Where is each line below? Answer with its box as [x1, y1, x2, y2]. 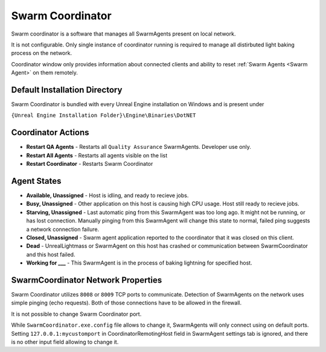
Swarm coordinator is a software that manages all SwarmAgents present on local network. [11, 30, 236, 37]
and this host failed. [26, 251, 75, 258]
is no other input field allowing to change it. [11, 338, 119, 345]
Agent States [11, 175, 62, 186]
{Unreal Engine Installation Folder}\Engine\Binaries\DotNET [11, 112, 196, 119]
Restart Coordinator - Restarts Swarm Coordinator [26, 160, 153, 168]
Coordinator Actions [11, 127, 90, 138]
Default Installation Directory [11, 84, 123, 95]
